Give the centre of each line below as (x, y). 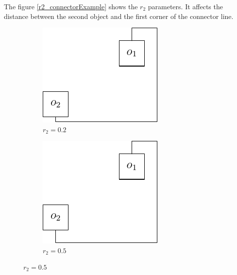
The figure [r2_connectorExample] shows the (71, 6)
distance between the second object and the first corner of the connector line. (119, 16)
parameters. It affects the (185, 6)
